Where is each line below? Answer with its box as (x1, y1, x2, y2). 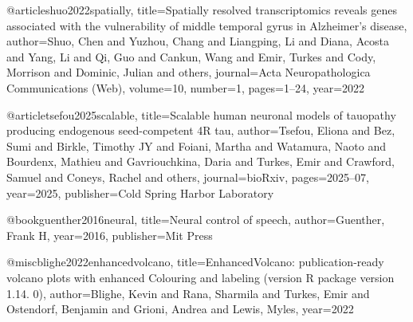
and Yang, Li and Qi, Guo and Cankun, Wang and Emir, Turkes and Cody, (6, 48, 376, 65)
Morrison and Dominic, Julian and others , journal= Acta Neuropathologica (6, 64, 371, 80)
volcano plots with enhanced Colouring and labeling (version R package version (6, 269, 395, 285)
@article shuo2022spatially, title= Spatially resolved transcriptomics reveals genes (6, 2, 397, 18)
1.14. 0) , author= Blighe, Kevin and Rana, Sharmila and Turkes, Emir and (6, 285, 370, 301)
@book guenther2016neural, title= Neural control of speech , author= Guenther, (6, 211, 385, 228)
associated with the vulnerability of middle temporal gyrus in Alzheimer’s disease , (6, 17, 407, 33)
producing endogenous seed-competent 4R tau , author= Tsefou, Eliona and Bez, (6, 122, 395, 139)
